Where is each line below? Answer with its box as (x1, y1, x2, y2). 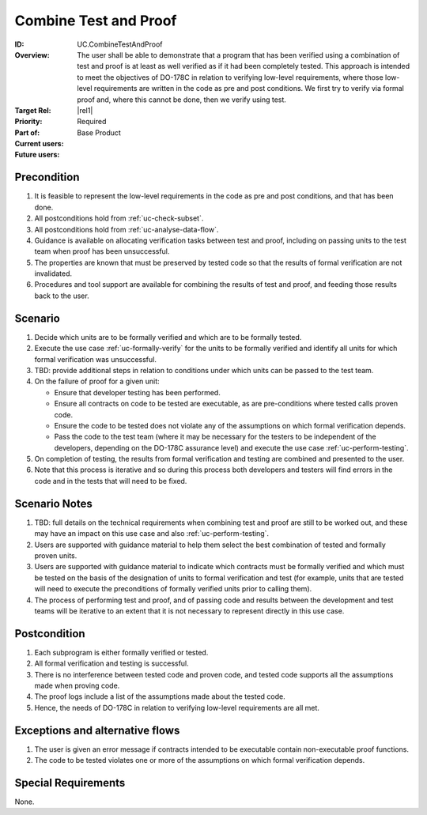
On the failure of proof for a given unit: (34, 376, 160, 387)
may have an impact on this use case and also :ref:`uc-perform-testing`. (34, 529, 269, 538)
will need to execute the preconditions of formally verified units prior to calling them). (34, 584, 312, 594)
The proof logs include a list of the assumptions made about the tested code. (34, 692, 285, 701)
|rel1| (77, 105, 93, 115)
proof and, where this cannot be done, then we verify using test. (77, 95, 286, 104)
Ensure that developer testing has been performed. (54, 387, 221, 397)
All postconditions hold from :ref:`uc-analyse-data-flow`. (34, 225, 219, 234)
